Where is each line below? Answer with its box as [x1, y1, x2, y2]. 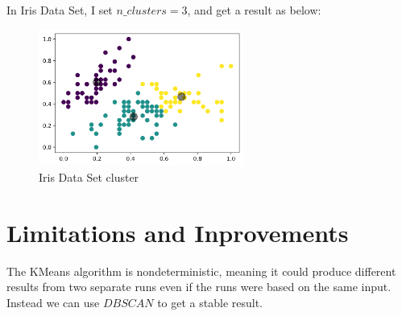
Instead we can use [6, 293, 100, 310]
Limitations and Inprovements [6, 215, 349, 248]
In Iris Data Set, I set [6, 2, 113, 18]
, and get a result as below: [187, 2, 321, 18]
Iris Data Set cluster [39, 168, 139, 185]
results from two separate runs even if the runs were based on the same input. [6, 278, 392, 295]
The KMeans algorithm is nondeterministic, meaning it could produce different [6, 262, 396, 279]
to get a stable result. [157, 293, 263, 310]
